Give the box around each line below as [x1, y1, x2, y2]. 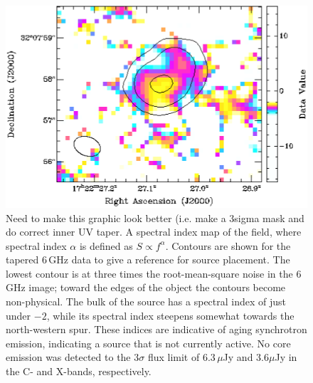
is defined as [79, 238, 133, 253]
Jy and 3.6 [223, 350, 269, 364]
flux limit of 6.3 [147, 350, 216, 364]
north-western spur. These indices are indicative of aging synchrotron [6, 322, 307, 337]
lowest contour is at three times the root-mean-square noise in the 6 [6, 266, 302, 280]
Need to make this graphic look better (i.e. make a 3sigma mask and [6, 210, 304, 225]
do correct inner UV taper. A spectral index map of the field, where [6, 224, 302, 239]
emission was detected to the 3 [6, 350, 139, 364]
